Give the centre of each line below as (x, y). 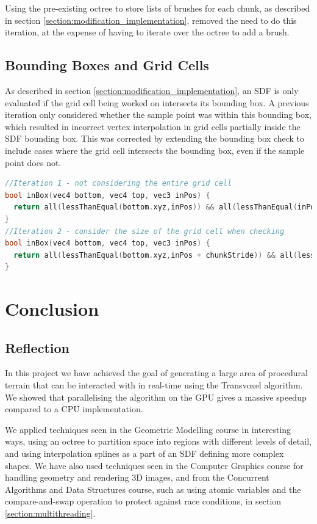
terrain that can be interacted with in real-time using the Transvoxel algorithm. (154, 385)
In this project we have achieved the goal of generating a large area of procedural (156, 373)
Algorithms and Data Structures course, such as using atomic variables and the (153, 489)
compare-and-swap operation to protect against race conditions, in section (143, 501)
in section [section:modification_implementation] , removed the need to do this (151, 20)
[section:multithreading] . (50, 513)
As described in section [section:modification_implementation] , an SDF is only (152, 90)
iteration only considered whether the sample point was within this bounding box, (158, 115)
